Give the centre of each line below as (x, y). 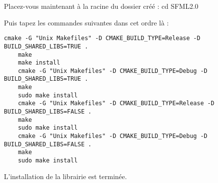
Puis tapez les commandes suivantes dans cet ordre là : (86, 22)
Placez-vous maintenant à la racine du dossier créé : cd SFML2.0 (101, 6)
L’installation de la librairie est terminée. (65, 176)
